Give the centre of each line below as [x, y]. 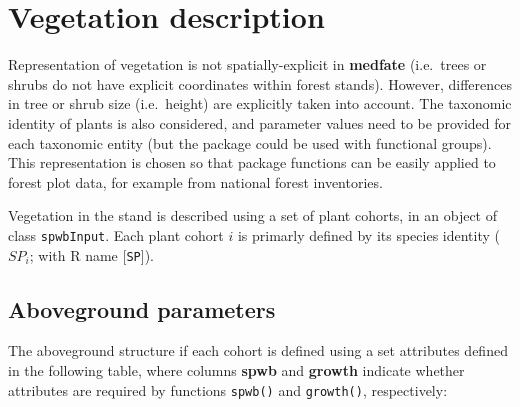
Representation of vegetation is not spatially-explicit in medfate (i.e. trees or [247, 64]
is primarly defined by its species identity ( [369, 234]
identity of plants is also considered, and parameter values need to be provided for [260, 122]
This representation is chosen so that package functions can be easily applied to [252, 162]
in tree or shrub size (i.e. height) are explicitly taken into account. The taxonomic [260, 103]
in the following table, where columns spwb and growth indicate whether [236, 369]
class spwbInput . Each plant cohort [116, 234]
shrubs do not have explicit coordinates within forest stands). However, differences [260, 83]
